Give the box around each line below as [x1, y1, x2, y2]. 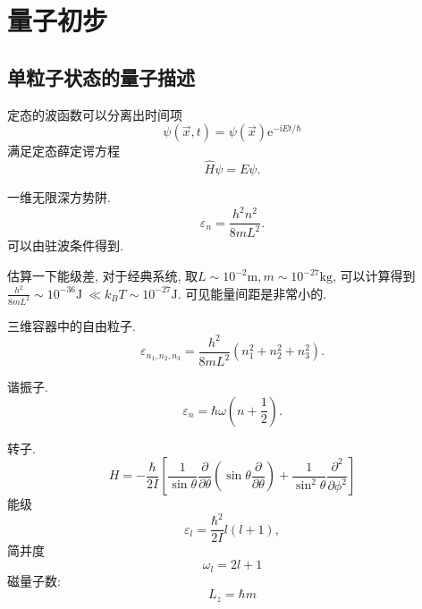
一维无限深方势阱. [7, 187, 111, 206]
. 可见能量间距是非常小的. [177, 283, 327, 302]
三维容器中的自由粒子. [7, 316, 136, 334]
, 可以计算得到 [332, 266, 416, 285]
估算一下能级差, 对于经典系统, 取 [7, 266, 198, 285]
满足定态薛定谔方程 [7, 141, 120, 160]
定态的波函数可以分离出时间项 [7, 105, 182, 123]
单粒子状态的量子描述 [7, 63, 195, 90]
